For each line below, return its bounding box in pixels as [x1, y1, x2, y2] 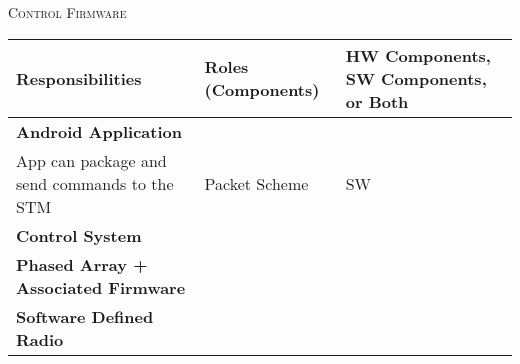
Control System [16, 223, 142, 247]
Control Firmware [8, 2, 127, 22]
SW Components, [345, 66, 487, 90]
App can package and [16, 148, 167, 172]
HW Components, [345, 43, 491, 67]
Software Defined [16, 304, 154, 328]
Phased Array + [16, 252, 148, 276]
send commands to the [16, 171, 174, 195]
